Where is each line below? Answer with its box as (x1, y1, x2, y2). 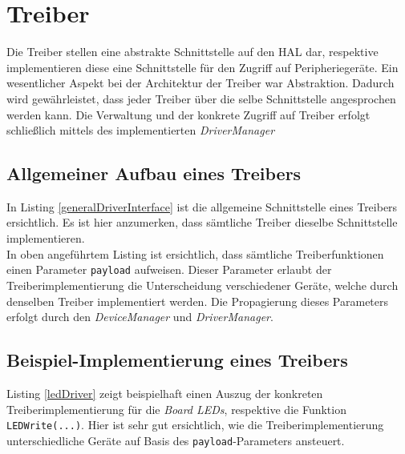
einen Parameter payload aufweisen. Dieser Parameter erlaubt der (6, 261, 332, 278)
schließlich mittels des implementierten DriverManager (6, 122, 275, 139)
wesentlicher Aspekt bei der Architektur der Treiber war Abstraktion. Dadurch (6, 74, 395, 91)
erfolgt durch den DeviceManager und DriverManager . (6, 308, 273, 325)
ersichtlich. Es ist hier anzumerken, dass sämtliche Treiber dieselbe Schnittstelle (6, 214, 398, 231)
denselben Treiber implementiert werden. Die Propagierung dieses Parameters (6, 292, 389, 309)
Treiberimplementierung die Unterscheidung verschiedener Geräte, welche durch (6, 276, 399, 293)
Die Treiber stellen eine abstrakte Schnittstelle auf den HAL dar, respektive (6, 43, 379, 60)
